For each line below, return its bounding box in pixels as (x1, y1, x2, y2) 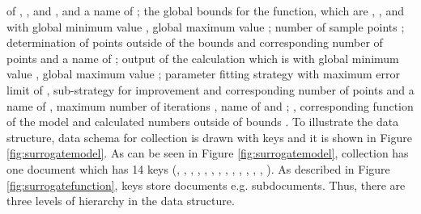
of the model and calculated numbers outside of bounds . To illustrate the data (6, 113, 399, 130)
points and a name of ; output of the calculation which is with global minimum (6, 49, 399, 66)
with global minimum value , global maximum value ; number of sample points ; (6, 18, 405, 35)
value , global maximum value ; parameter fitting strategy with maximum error (6, 65, 401, 82)
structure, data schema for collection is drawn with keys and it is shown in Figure (6, 128, 412, 145)
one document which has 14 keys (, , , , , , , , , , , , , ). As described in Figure (6, 160, 390, 177)
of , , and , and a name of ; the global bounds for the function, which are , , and (6, 2, 404, 19)
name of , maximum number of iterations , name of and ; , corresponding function (6, 97, 414, 114)
